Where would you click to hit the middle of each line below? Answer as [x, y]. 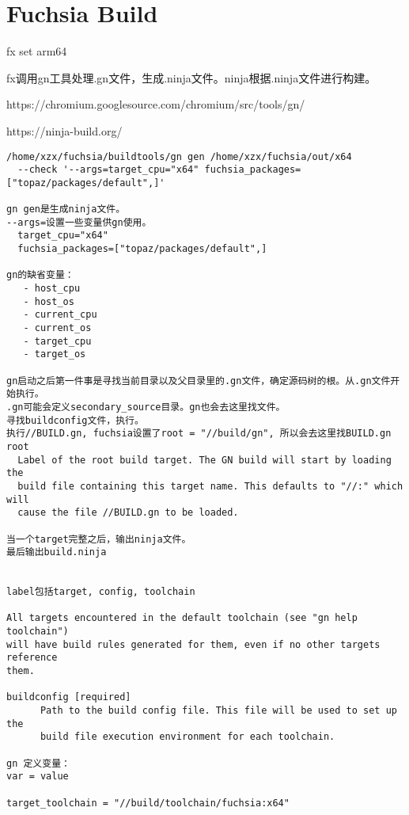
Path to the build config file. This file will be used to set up [218, 711]
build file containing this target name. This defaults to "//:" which [210, 486]
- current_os [57, 328]
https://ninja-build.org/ [64, 130]
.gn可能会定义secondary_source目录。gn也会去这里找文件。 [146, 407]
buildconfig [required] [69, 697]
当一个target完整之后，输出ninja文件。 [99, 539]
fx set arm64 [37, 51]
